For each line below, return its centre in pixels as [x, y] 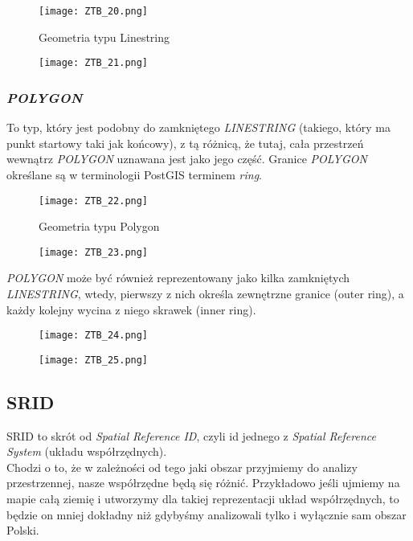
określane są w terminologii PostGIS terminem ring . [134, 174]
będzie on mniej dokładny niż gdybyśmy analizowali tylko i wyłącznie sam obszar [206, 514]
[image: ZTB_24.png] [94, 336]
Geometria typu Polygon [99, 226]
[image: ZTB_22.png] [94, 201]
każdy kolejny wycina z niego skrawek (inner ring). [131, 309]
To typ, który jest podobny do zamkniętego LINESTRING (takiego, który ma [198, 127]
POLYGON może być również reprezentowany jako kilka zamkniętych [178, 278]
